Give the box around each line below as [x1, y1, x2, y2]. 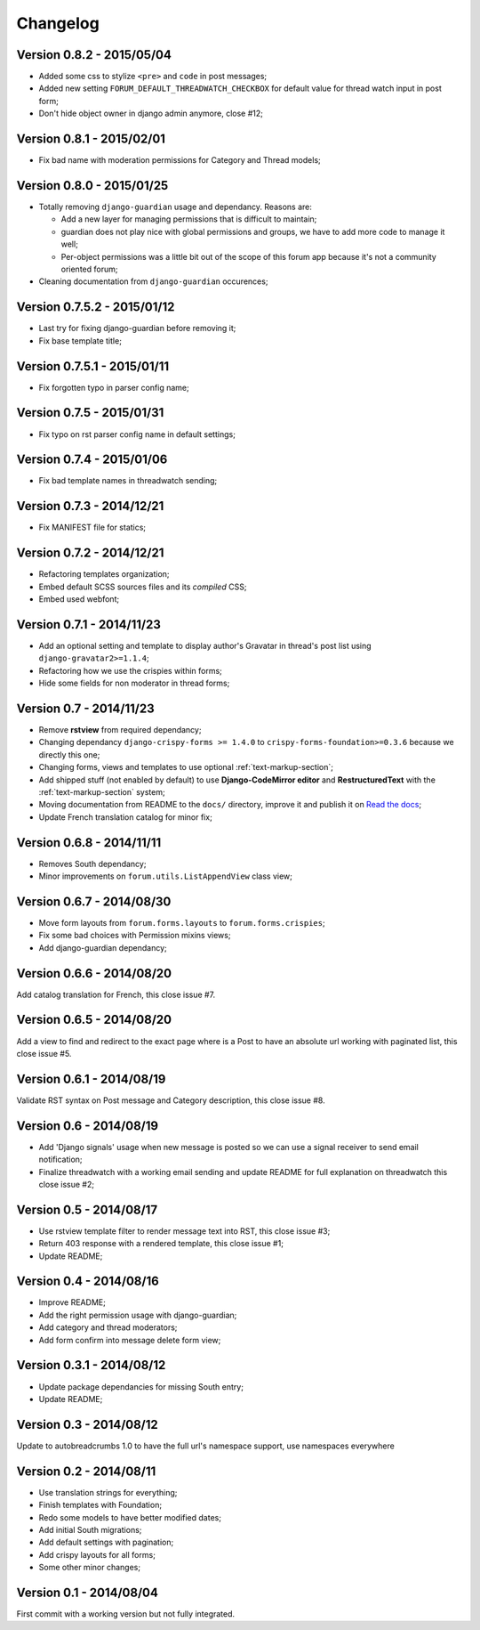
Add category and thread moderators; [38, 1322, 178, 1333]
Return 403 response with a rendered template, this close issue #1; [38, 1238, 284, 1249]
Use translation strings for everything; [38, 1487, 178, 1497]
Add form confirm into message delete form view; [38, 1334, 221, 1345]
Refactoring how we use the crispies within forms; [38, 665, 222, 676]
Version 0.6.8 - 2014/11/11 [16, 835, 162, 850]
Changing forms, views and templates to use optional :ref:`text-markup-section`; [38, 762, 333, 773]
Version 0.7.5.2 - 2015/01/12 [16, 299, 175, 315]
